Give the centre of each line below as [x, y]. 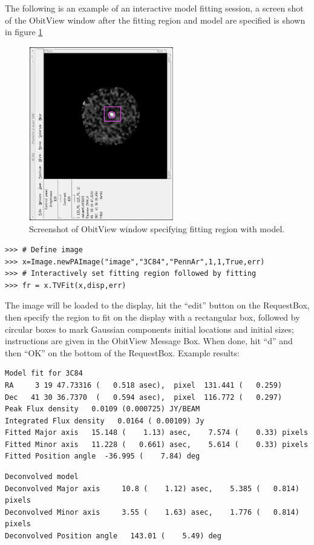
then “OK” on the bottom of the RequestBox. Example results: [122, 352]
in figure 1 [24, 32]
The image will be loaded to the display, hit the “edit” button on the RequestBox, [157, 305]
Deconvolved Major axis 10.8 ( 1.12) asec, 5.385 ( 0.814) [152, 488]
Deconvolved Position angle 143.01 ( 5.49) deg [113, 536]
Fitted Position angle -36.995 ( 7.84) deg [103, 456]
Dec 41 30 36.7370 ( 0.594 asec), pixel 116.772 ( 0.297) [144, 397]
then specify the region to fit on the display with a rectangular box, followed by [152, 317]
